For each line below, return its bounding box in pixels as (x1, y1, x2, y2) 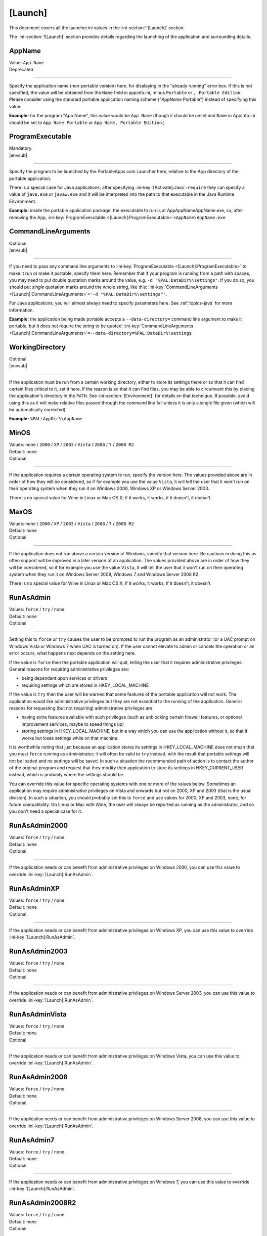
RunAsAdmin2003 (9, 947, 68, 956)
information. (9, 307, 34, 313)
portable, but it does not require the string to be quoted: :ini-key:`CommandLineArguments (9, 323, 194, 329)
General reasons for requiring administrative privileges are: (9, 666, 130, 672)
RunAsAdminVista (9, 1010, 67, 1018)
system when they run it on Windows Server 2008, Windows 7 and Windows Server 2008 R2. (9, 571, 200, 577)
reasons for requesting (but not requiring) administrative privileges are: (9, 705, 154, 711)
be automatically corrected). (9, 407, 67, 413)
